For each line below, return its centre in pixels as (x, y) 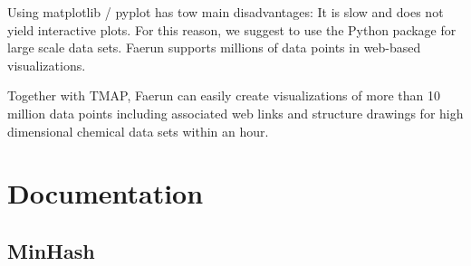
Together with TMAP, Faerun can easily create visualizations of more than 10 (224, 95)
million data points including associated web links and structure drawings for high (235, 113)
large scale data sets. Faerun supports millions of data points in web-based (214, 47)
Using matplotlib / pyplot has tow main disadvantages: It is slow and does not (226, 12)
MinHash (51, 250)
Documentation (106, 193)
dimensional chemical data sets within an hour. (138, 131)
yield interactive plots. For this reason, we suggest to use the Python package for (232, 29)
